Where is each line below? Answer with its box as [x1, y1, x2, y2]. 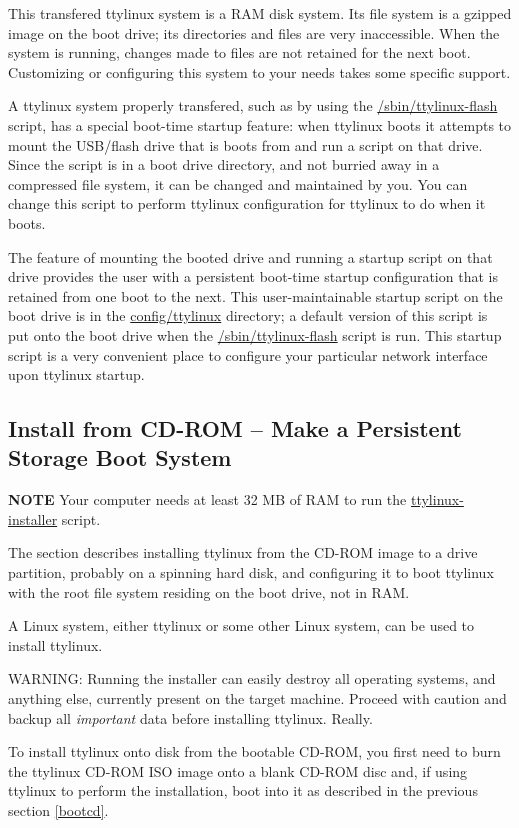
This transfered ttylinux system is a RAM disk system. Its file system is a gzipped [8, 3, 512, 23]
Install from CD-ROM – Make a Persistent [8, 413, 462, 444]
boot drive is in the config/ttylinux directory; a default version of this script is [8, 305, 488, 326]
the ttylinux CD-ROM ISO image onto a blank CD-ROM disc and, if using [8, 760, 468, 781]
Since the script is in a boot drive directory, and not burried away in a [8, 154, 440, 175]
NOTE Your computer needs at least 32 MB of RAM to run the [8, 489, 407, 510]
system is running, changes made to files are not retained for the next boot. [8, 42, 471, 63]
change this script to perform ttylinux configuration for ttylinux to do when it [8, 193, 486, 214]
